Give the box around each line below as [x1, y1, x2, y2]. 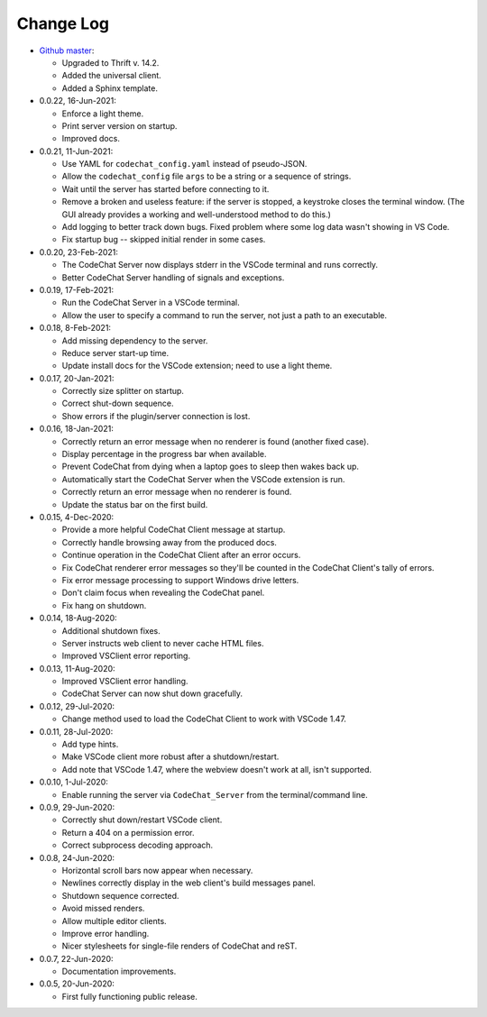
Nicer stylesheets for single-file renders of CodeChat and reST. [61, 940, 298, 951]
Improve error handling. [61, 928, 150, 939]
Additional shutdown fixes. [61, 625, 161, 636]
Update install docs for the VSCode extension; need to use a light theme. [61, 361, 333, 371]
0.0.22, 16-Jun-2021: [39, 96, 117, 106]
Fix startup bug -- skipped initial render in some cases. [61, 234, 266, 245]
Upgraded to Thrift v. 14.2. [61, 57, 160, 68]
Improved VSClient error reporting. [61, 650, 191, 662]
